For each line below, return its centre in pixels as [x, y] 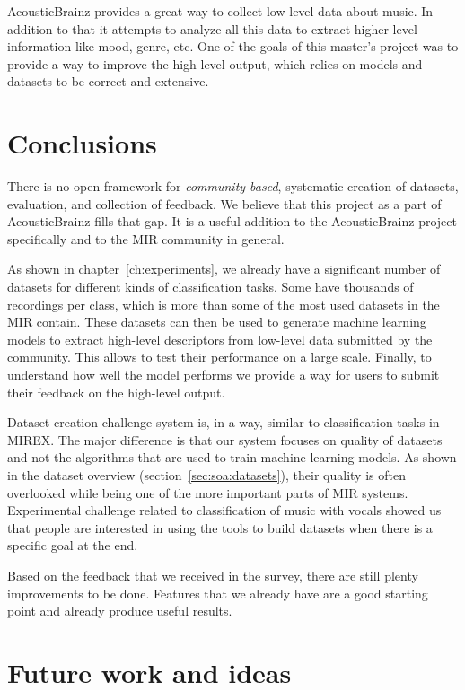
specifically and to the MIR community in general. [146, 238]
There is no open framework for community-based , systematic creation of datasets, [233, 186]
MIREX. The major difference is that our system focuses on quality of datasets [225, 439]
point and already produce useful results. [120, 611]
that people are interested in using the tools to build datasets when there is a [220, 527]
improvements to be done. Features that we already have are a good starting [218, 593]
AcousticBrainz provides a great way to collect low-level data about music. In [220, 11]
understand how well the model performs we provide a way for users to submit [224, 375]
